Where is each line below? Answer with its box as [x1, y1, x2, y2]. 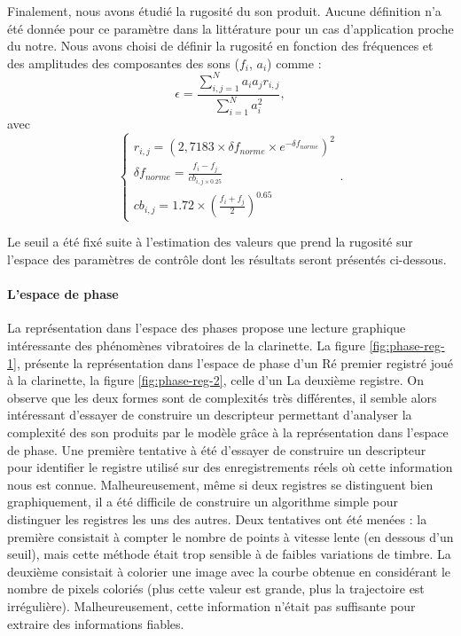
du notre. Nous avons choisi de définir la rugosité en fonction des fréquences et [7, 36, 434, 55]
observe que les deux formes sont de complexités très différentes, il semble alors [7, 388, 437, 406]
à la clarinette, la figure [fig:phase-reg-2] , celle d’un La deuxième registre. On [7, 371, 424, 389]
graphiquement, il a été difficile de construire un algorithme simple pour [7, 492, 398, 511]
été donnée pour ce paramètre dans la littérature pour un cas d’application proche [7, 19, 454, 37]
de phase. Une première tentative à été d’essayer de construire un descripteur [7, 440, 426, 459]
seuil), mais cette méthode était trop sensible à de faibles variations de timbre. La [7, 545, 451, 563]
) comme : [267, 53, 322, 72]
